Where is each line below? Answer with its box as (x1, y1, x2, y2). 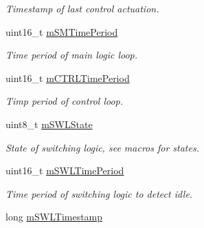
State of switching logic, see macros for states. (5, 140, 199, 154)
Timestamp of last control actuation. (5, 1, 159, 15)
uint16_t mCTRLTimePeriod (5, 70, 130, 85)
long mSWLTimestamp (5, 209, 103, 224)
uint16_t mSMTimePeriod (5, 24, 118, 39)
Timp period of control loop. (5, 94, 124, 108)
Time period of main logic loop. (5, 48, 138, 62)
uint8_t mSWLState (5, 116, 93, 131)
